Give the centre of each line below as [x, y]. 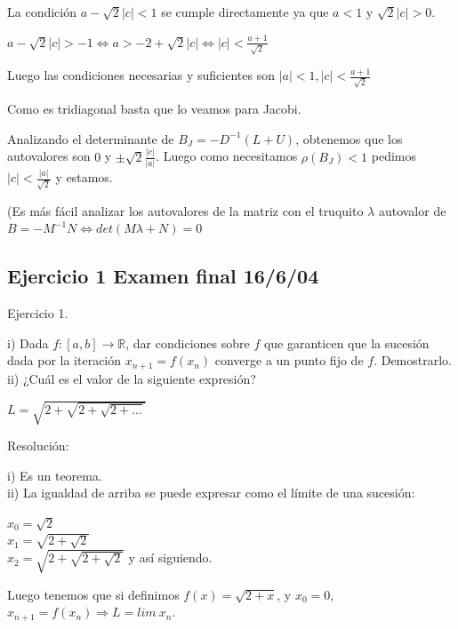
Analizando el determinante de [91, 138]
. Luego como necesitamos [227, 156]
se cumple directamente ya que [245, 12]
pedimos [394, 156]
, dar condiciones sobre [188, 342]
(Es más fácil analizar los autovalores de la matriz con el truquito [185, 210]
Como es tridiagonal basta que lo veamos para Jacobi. [154, 108]
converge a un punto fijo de [289, 360]
